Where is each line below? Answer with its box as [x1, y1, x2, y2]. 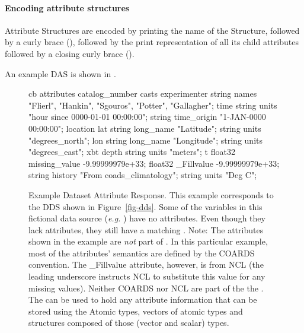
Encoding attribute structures [5, 1, 130, 14]
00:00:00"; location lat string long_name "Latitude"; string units [28, 122, 261, 134]
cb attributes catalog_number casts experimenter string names [28, 87, 257, 100]
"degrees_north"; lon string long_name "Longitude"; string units [28, 134, 263, 146]
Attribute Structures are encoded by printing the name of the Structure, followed [5, 24, 300, 36]
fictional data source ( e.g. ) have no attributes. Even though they [28, 212, 265, 224]
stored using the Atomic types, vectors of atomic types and [28, 305, 243, 317]
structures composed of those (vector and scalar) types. [28, 316, 229, 329]
